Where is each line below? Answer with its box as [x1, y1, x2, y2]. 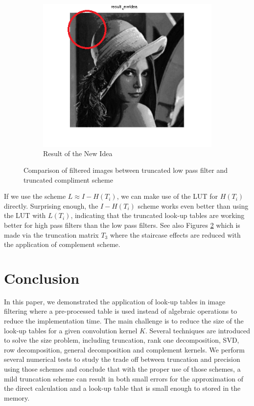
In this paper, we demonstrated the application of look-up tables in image [4, 296, 226, 306]
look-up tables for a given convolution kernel [4, 325, 138, 335]
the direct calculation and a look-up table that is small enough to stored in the [4, 383, 241, 393]
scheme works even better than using [138, 200, 249, 211]
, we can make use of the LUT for [116, 191, 218, 201]
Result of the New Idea [43, 148, 113, 159]
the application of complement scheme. [4, 239, 120, 249]
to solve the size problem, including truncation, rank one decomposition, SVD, [4, 335, 239, 345]
